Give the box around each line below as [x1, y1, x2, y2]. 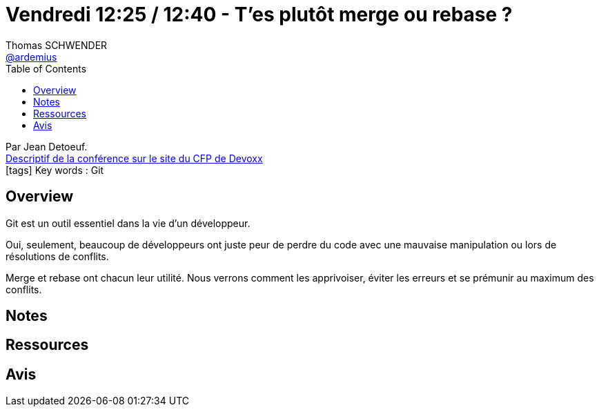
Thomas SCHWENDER [6, 39, 108, 51]
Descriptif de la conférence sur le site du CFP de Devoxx [6, 152, 263, 164]
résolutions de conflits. [6, 250, 109, 262]
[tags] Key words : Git [6, 164, 104, 176]
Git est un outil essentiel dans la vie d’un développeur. [6, 217, 251, 229]
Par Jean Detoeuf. [6, 140, 88, 153]
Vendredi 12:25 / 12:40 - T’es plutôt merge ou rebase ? [6, 3, 513, 26]
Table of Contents [6, 62, 87, 75]
